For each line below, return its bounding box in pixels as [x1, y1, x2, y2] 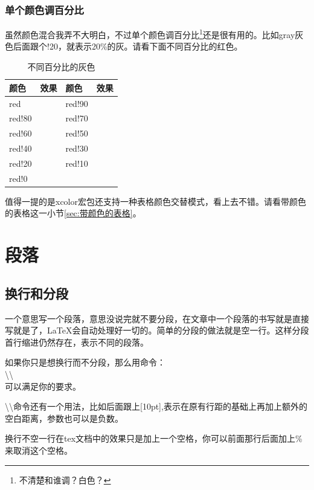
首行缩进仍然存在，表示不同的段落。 [5, 335, 149, 348]
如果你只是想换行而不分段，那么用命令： [5, 356, 165, 369]
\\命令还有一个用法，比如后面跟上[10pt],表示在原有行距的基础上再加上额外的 [5, 400, 307, 413]
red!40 [9, 142, 32, 155]
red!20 [9, 156, 32, 169]
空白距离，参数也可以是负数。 [5, 411, 123, 424]
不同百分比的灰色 [27, 60, 95, 73]
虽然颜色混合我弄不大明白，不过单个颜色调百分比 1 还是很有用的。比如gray [5, 27, 295, 40]
